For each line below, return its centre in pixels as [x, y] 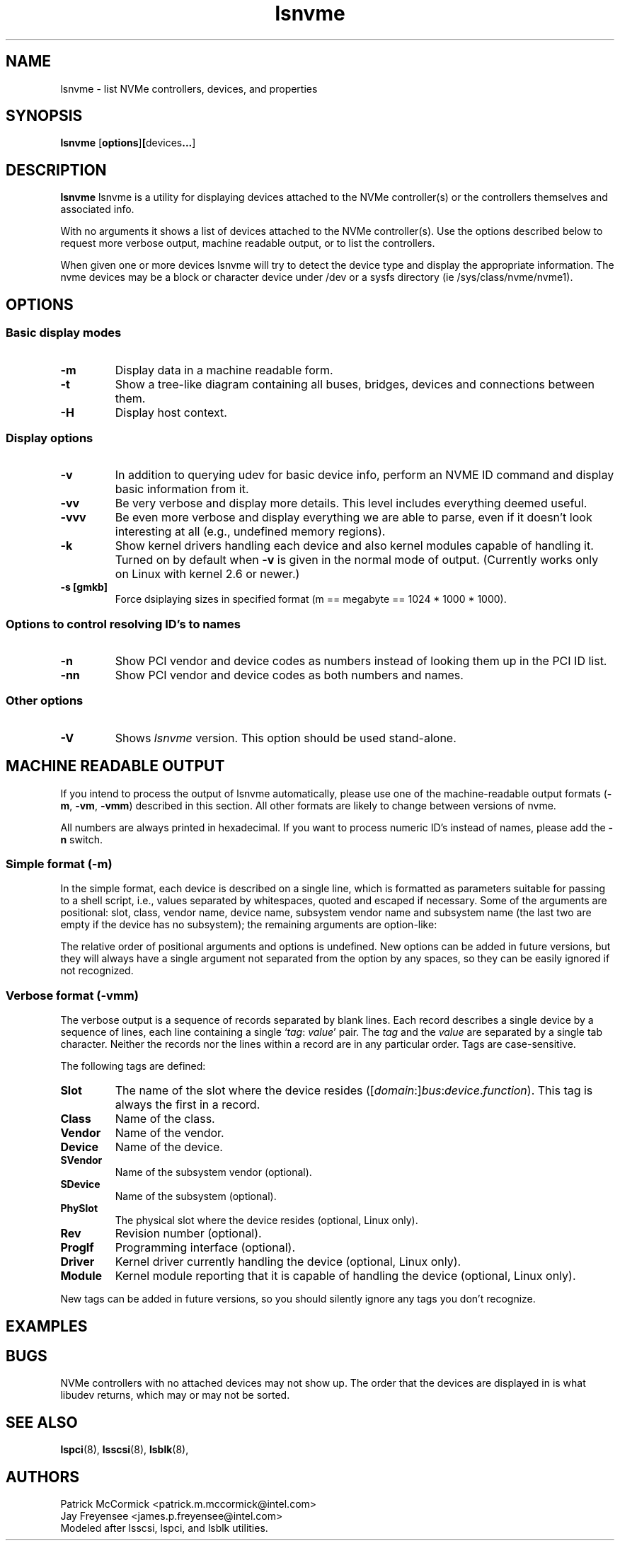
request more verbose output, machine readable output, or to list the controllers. [248, 243]
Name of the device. [169, 1147]
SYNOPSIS [44, 116]
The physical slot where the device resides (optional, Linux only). [266, 1220]
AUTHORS [43, 1477]
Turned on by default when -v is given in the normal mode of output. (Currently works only [357, 560]
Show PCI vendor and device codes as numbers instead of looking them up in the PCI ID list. [361, 661]
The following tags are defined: [133, 1066]
